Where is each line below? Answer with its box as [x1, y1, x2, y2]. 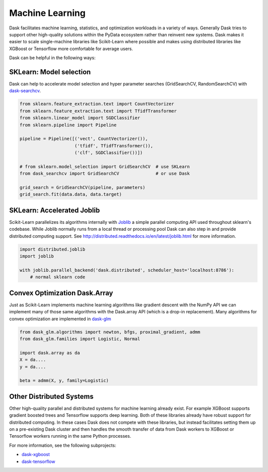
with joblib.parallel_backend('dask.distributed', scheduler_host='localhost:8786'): [19, 267, 234, 273]
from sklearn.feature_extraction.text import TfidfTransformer [19, 108, 177, 114]
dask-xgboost [21, 452, 50, 458]
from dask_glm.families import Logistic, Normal [19, 336, 140, 342]
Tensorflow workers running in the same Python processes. [9, 433, 132, 439]
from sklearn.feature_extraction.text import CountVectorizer [19, 101, 174, 107]
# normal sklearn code [30, 274, 85, 280]
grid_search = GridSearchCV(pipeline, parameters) [19, 185, 146, 190]
